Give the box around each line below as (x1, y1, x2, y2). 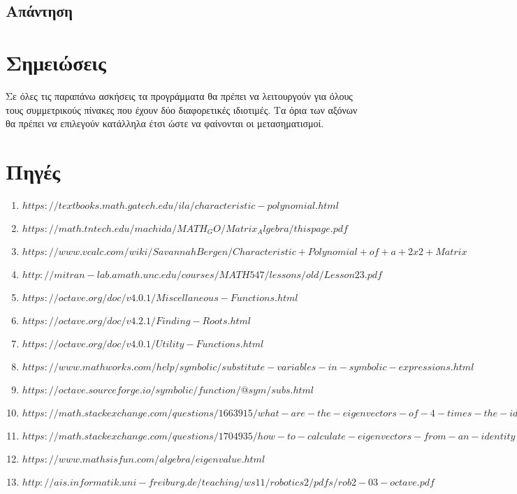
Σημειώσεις (6, 48, 106, 76)
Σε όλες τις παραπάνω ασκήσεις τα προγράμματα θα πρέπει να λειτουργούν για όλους (6, 88, 353, 103)
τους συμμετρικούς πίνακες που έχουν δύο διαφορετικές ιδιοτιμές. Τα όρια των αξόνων (6, 102, 358, 117)
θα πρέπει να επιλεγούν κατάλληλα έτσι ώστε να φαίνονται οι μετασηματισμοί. (6, 116, 324, 131)
